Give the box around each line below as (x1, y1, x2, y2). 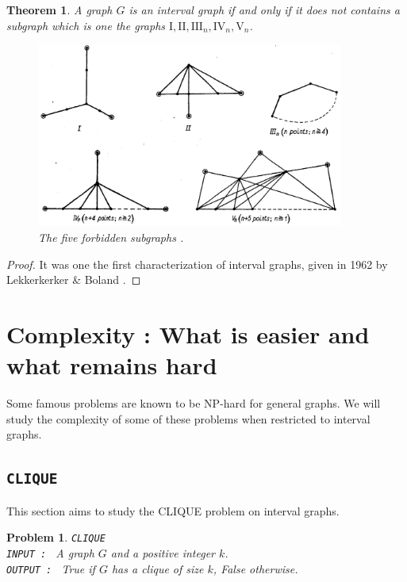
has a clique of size (111, 560, 204, 576)
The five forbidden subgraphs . (38, 228, 184, 245)
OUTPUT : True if (6, 560, 95, 576)
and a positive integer (110, 544, 215, 561)
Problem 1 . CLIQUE (6, 529, 106, 546)
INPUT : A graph (6, 544, 94, 561)
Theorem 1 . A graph (6, 2, 113, 17)
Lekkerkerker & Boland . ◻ (6, 271, 141, 288)
